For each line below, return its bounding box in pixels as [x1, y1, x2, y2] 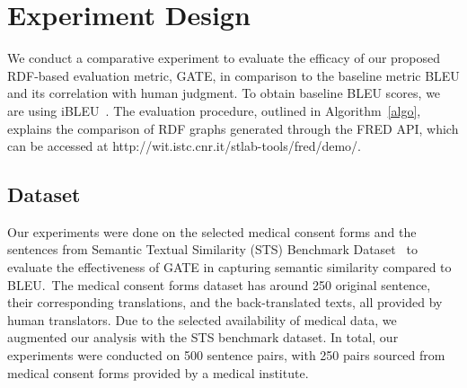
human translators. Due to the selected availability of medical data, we [7, 310, 397, 329]
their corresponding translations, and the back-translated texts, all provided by [7, 293, 443, 312]
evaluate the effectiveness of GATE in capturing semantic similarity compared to [7, 258, 452, 277]
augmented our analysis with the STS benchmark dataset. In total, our [7, 328, 399, 347]
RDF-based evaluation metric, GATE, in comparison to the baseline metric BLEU [7, 66, 460, 84]
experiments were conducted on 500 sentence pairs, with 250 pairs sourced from [7, 346, 445, 365]
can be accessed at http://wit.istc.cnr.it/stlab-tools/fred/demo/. [7, 137, 362, 155]
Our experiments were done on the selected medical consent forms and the [7, 222, 417, 241]
